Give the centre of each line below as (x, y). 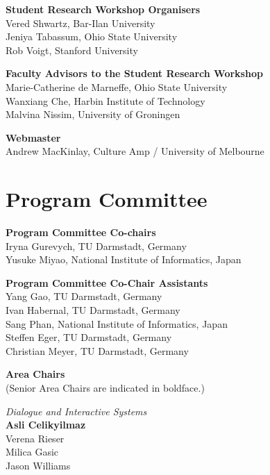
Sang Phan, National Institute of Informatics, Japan (117, 323)
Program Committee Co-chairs (81, 232)
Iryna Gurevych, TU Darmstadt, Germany (96, 245)
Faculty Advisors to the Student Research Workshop (134, 73)
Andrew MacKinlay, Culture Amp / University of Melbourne (135, 151)
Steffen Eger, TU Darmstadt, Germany (89, 337)
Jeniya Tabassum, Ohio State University (92, 36)
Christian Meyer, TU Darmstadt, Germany (97, 350)
